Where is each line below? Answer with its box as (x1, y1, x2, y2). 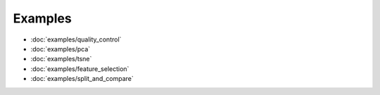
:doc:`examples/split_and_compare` (30, 75, 134, 83)
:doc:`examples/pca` (30, 44, 91, 53)
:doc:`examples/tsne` (30, 55, 92, 63)
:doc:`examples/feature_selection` (30, 64, 129, 73)
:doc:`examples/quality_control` (30, 35, 122, 44)
